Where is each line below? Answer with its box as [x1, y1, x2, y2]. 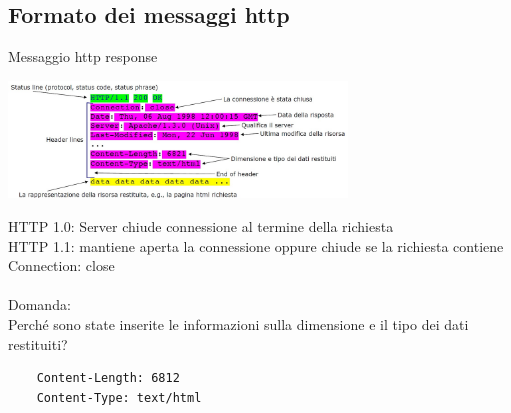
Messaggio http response [8, 46, 158, 67]
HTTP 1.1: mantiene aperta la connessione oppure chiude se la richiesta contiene [8, 235, 504, 256]
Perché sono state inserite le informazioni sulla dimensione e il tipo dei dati [8, 313, 469, 334]
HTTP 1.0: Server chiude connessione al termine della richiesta [8, 215, 394, 236]
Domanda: [8, 294, 71, 315]
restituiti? [8, 333, 68, 354]
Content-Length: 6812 [36, 371, 180, 386]
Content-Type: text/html [36, 390, 202, 405]
